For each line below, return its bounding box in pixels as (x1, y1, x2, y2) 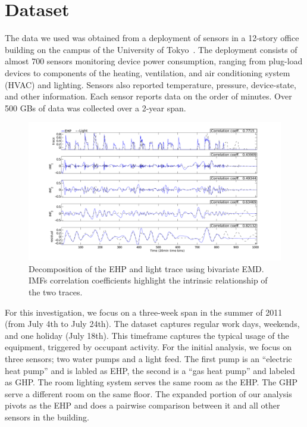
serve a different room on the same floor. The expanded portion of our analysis (5, 387, 292, 400)
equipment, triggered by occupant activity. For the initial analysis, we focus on (5, 341, 292, 353)
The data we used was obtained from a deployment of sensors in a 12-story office (5, 32, 299, 44)
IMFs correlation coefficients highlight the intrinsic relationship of (29, 274, 268, 286)
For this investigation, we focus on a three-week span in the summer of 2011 (5, 306, 283, 318)
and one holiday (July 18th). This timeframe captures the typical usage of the (5, 329, 289, 341)
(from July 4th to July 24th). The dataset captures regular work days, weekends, (5, 317, 300, 330)
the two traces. (29, 285, 83, 298)
